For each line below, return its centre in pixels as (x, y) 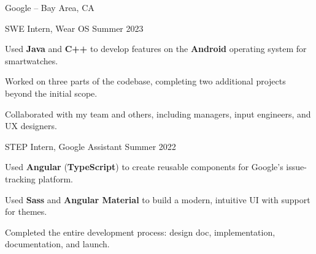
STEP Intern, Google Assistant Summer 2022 (91, 146)
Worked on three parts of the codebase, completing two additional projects (145, 81)
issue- (296, 167)
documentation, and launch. (57, 244)
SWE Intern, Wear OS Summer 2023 (74, 28)
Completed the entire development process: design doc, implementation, (140, 232)
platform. (56, 178)
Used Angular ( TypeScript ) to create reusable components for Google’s (144, 167)
